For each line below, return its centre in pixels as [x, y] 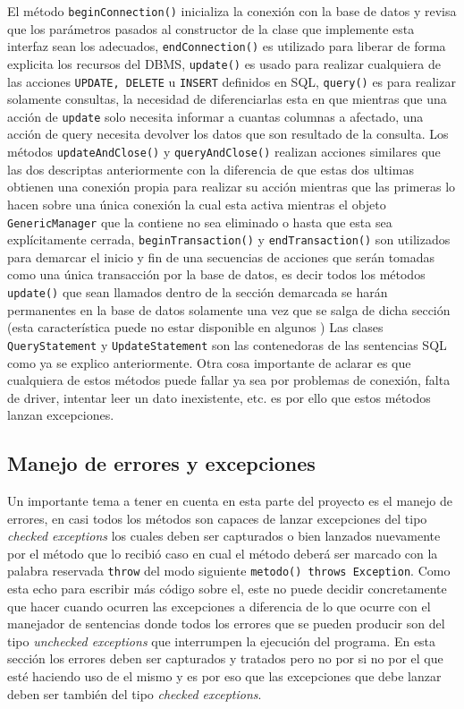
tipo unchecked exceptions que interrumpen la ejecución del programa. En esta [222, 641]
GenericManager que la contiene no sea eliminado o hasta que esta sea [200, 222]
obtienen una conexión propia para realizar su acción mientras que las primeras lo [232, 187]
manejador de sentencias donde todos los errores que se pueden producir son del [226, 624]
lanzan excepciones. [61, 415]
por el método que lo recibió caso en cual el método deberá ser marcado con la [223, 553]
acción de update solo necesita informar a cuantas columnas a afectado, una [215, 116]
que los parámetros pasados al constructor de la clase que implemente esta [211, 28]
